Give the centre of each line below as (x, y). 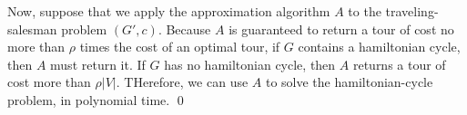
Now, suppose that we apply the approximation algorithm (169, 11)
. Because (184, 29)
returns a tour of (399, 64)
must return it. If (98, 64)
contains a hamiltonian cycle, (379, 47)
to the (365, 11)
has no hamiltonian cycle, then (250, 64)
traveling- (412, 11)
